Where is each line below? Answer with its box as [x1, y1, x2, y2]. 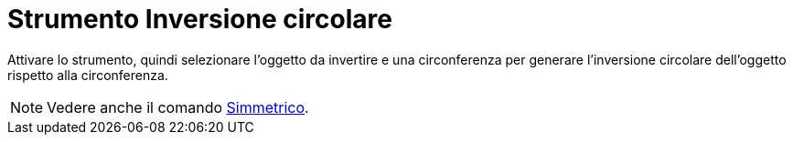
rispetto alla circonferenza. [7, 66, 168, 83]
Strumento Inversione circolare [7, 4, 392, 35]
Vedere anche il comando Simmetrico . [47, 97, 309, 117]
